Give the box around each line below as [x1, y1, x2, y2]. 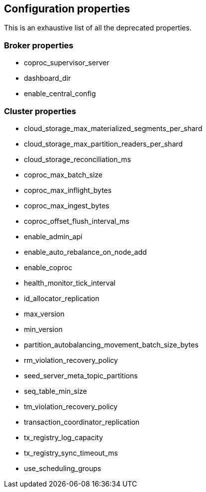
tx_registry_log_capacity [24, 433, 103, 442]
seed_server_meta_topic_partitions [24, 371, 138, 380]
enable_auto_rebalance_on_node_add [24, 247, 147, 256]
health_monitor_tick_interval [24, 278, 115, 287]
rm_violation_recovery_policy [24, 355, 118, 364]
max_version [24, 309, 65, 318]
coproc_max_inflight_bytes [24, 185, 112, 194]
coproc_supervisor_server [24, 58, 109, 67]
